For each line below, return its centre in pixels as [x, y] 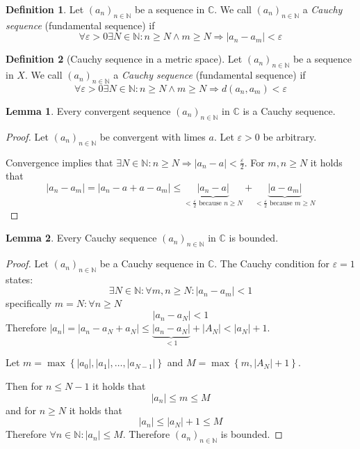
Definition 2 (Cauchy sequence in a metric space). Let [124, 59]
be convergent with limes [153, 136]
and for [21, 410]
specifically [29, 303]
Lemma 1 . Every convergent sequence [88, 110]
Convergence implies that [59, 162]
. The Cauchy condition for [272, 263]
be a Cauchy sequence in [152, 263]
